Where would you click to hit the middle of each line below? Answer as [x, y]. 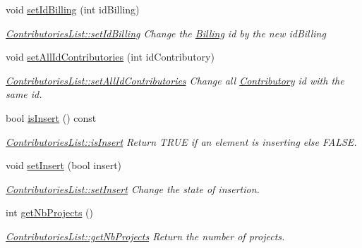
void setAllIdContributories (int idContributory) [110, 57]
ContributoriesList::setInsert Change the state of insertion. [133, 188]
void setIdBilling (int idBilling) [73, 9]
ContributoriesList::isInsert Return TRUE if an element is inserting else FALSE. [181, 141]
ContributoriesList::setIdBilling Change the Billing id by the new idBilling [166, 33]
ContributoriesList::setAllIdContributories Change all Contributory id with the [175, 80]
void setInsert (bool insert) [64, 165]
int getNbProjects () [50, 212]
